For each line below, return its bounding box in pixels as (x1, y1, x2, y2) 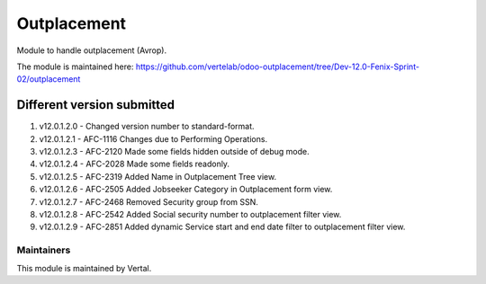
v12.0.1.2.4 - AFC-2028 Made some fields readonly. (39, 158, 229, 170)
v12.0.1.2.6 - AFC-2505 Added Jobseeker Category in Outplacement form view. (39, 184, 333, 195)
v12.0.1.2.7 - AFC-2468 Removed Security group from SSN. (39, 196, 258, 207)
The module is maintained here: (16, 61, 134, 72)
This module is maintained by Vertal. (16, 262, 152, 273)
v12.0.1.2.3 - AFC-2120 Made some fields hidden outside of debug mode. (39, 146, 310, 157)
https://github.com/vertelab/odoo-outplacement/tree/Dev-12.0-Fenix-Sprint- (135, 61, 420, 72)
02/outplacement (16, 74, 81, 84)
